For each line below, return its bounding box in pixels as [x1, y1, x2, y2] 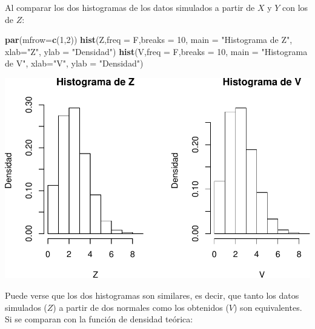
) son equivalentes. [234, 301, 302, 313]
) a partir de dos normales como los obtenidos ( [53, 301, 229, 313]
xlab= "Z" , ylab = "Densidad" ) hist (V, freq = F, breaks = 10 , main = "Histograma [5, 45, 308, 57]
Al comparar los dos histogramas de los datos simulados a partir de [5, 1, 255, 13]
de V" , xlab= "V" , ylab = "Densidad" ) [5, 57, 144, 70]
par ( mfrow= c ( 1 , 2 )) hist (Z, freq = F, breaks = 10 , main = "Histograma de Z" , [5, 33, 293, 46]
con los [282, 1, 308, 13]
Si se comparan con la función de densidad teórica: [5, 313, 193, 325]
